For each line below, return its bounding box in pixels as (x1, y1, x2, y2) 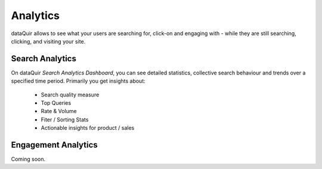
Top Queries (41, 99, 72, 107)
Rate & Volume (41, 108, 77, 115)
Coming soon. (11, 155, 46, 163)
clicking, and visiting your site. (11, 37, 86, 45)
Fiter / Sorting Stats (41, 116, 89, 123)
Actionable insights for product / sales (41, 124, 135, 132)
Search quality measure (41, 91, 100, 98)
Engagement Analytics (11, 140, 98, 150)
